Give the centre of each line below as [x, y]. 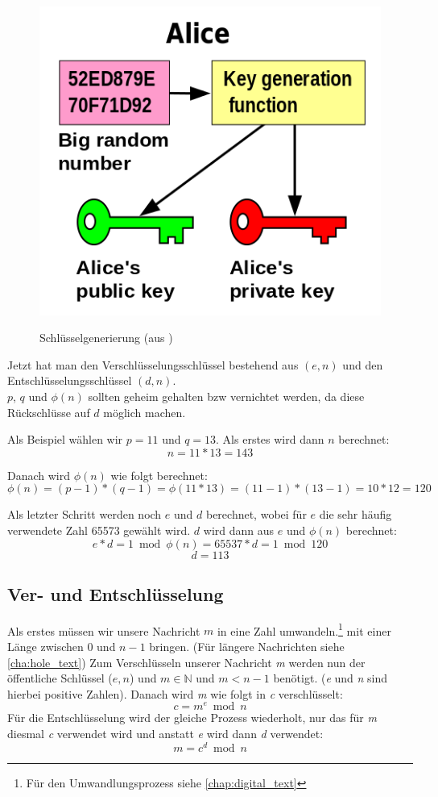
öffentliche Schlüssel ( [60, 678]
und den [363, 364]
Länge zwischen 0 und [62, 646]
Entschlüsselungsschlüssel [70, 380]
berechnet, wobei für [256, 514]
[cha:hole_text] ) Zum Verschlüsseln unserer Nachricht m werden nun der [186, 662]
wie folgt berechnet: [159, 475]
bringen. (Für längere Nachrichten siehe [247, 646]
